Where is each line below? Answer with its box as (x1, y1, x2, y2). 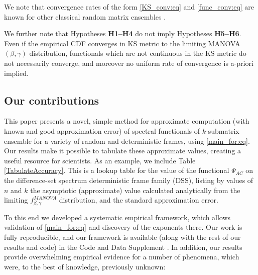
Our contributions (4, 92, 99, 108)
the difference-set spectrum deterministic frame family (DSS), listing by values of (4, 174, 253, 185)
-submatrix (206, 125, 239, 136)
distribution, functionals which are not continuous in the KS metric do (29, 48, 246, 58)
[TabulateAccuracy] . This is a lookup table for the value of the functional (4, 165, 229, 175)
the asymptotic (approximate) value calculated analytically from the (30, 185, 240, 195)
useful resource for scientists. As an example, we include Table (4, 155, 196, 165)
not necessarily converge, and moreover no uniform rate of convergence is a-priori (4, 57, 253, 68)
